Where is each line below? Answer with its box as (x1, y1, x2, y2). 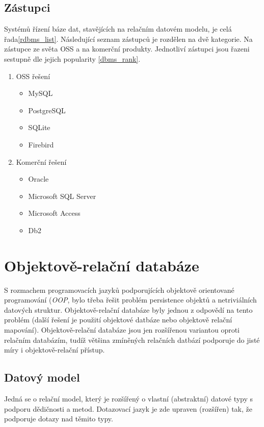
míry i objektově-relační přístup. (4, 344, 105, 355)
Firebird (28, 139, 54, 149)
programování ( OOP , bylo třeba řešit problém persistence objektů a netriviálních (4, 294, 257, 305)
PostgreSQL (28, 105, 66, 115)
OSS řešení (16, 70, 50, 81)
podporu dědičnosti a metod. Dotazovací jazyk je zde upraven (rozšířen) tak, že (4, 403, 253, 414)
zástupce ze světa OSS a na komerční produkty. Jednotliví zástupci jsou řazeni (4, 43, 250, 54)
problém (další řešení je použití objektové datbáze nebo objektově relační (4, 314, 232, 325)
